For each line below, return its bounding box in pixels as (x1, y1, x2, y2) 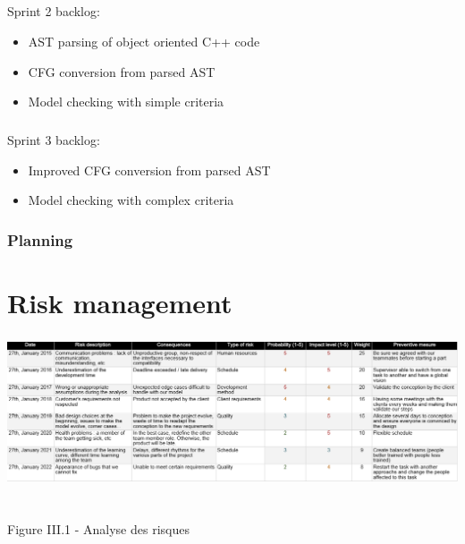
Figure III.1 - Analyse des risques (7, 520, 190, 539)
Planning (7, 228, 73, 251)
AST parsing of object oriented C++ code (28, 31, 260, 50)
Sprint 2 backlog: (7, 2, 100, 21)
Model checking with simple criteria (28, 92, 224, 111)
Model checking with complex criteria (28, 191, 234, 209)
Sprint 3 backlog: (7, 131, 100, 149)
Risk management (7, 284, 232, 320)
